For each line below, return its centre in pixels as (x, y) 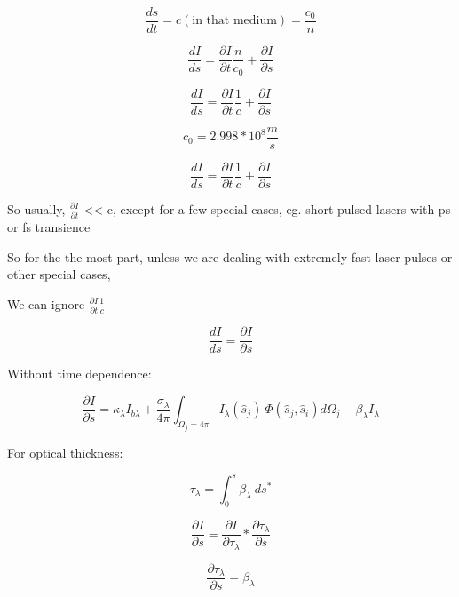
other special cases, (59, 274)
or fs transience (49, 227)
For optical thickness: (65, 452)
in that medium (234, 21)
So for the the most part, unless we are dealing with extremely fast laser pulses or (230, 256)
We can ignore (46, 303)
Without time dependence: (79, 374)
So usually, (36, 208)
